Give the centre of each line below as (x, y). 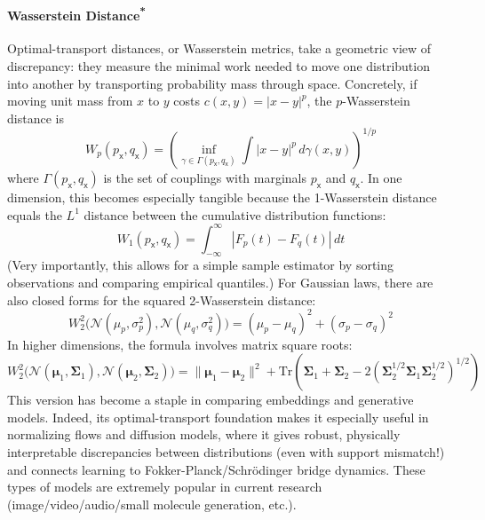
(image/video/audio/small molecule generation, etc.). (152, 504)
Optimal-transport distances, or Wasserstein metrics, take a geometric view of (219, 48)
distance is (36, 118)
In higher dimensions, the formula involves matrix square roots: (180, 344)
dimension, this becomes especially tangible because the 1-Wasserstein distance (222, 197)
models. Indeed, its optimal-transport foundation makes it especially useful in (218, 417)
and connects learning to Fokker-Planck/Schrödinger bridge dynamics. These (216, 469)
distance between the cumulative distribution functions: (235, 214)
